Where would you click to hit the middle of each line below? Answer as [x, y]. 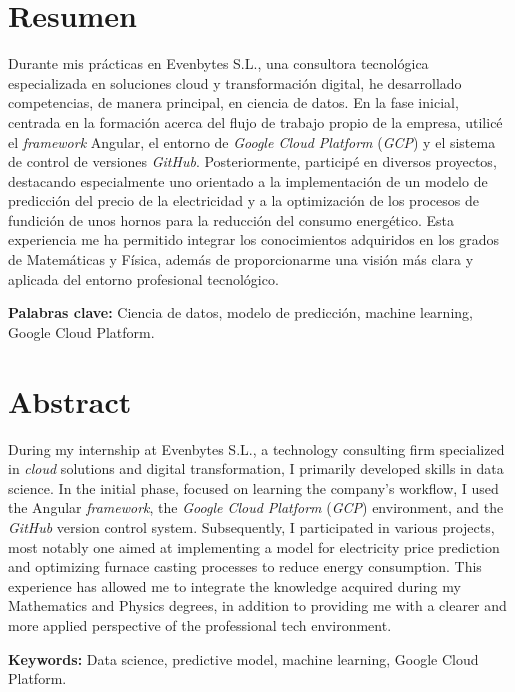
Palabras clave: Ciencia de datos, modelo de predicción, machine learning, [240, 312]
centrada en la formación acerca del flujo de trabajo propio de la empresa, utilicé [255, 121]
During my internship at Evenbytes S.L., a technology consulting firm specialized [256, 448]
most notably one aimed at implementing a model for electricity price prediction [254, 546]
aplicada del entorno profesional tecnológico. [143, 278]
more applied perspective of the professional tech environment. [200, 624]
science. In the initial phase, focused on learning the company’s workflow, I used [253, 487]
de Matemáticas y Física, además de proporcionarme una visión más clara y [241, 259]
